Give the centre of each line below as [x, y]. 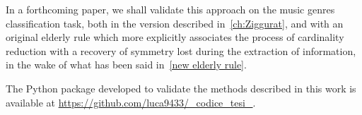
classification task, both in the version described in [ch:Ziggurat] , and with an [175, 23]
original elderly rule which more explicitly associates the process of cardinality [175, 37]
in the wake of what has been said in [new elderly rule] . [126, 65]
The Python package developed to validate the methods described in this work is [181, 88]
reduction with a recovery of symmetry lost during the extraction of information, [181, 50]
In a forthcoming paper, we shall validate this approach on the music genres [170, 9]
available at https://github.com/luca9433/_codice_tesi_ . [131, 102]
